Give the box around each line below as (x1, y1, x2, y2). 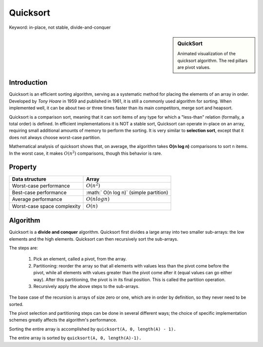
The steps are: (9, 245, 38, 251)
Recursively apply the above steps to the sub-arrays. (33, 283, 140, 289)
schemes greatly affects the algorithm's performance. (9, 317, 117, 323)
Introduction (9, 79, 48, 87)
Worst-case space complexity (12, 203, 81, 210)
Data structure (12, 176, 46, 183)
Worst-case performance (12, 182, 70, 189)
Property (9, 163, 37, 171)
